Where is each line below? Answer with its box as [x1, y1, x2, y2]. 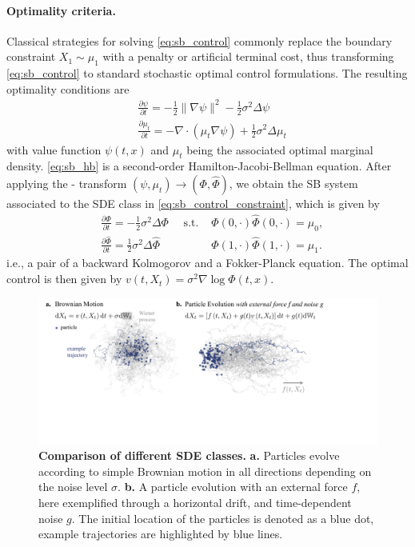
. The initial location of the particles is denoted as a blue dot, [71, 509, 374, 526]
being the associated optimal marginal [186, 141, 373, 158]
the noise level [38, 478, 108, 495]
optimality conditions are [6, 80, 130, 97]
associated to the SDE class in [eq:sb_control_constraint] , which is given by [6, 194, 380, 211]
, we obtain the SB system [229, 174, 358, 191]
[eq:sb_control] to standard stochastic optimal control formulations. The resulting [6, 65, 408, 82]
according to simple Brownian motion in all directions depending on [38, 462, 372, 479]
